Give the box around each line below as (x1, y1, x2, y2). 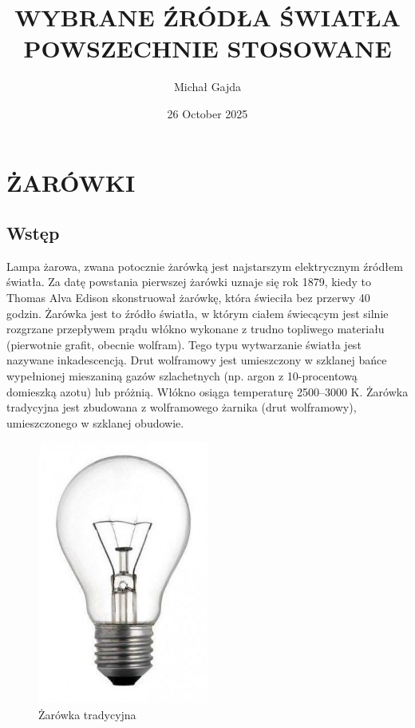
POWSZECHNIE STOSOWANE (23, 32, 392, 65)
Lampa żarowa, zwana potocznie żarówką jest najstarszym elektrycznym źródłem (6, 257, 403, 274)
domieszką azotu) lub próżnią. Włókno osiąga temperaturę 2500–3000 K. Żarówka (6, 383, 409, 400)
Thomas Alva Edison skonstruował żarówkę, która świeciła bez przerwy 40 (6, 289, 370, 306)
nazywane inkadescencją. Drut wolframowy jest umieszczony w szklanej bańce (6, 352, 387, 368)
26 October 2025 (167, 105, 248, 121)
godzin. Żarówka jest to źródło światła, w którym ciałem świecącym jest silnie (6, 304, 389, 321)
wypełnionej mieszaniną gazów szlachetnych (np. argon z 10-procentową (6, 368, 358, 384)
